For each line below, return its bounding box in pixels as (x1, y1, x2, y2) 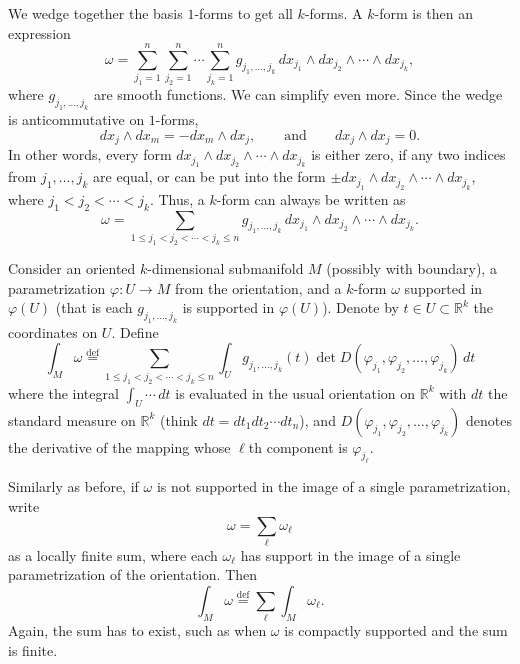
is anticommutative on (8, 109, 145, 130)
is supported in (182, 297, 275, 318)
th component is (248, 436, 348, 457)
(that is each (55, 297, 133, 318)
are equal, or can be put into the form (93, 166, 326, 187)
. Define (111, 321, 159, 342)
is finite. (8, 639, 58, 660)
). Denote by (322, 297, 399, 318)
